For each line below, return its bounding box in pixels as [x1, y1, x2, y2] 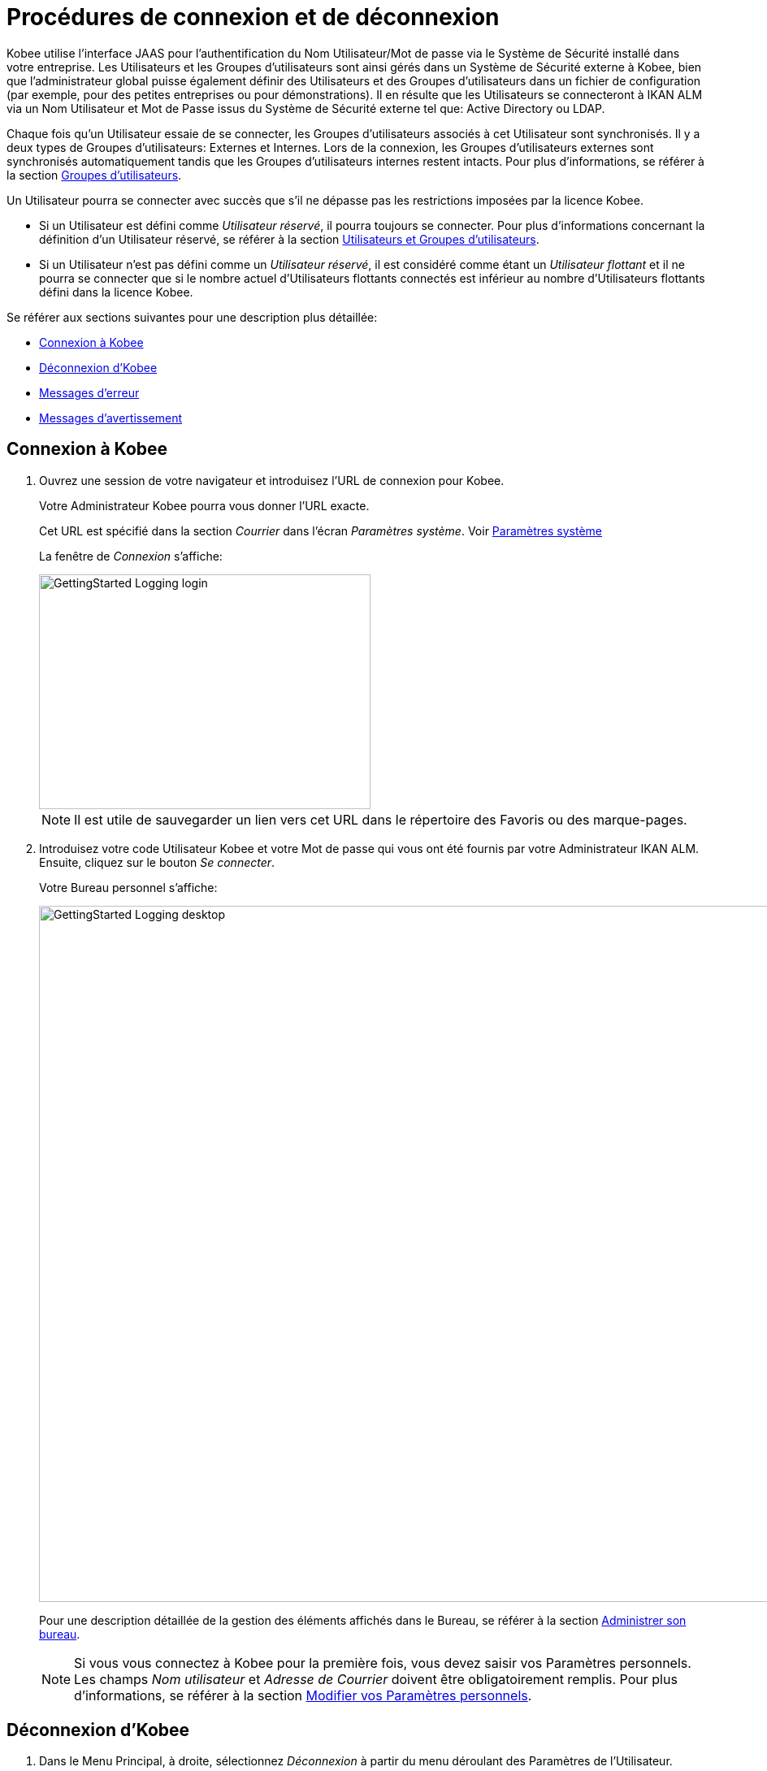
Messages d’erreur [39, 385, 140, 400]
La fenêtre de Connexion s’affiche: [39, 548, 223, 563]
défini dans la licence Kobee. [39, 284, 193, 299]
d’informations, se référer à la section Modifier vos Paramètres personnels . [74, 1687, 532, 1704]
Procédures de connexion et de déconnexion [6, 3, 500, 31]
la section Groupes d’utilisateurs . [6, 167, 182, 182]
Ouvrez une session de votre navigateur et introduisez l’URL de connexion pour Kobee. [39, 473, 505, 487]
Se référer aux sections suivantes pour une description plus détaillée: [6, 310, 378, 324]
